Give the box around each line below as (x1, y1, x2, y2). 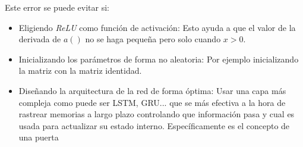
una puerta (18, 131, 59, 143)
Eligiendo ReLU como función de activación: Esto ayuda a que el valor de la (18, 21, 296, 33)
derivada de (18, 33, 61, 45)
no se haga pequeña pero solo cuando (85, 33, 221, 45)
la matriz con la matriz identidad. (18, 64, 142, 77)
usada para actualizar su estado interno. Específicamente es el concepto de (18, 119, 290, 132)
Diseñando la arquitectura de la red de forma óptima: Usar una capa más (18, 84, 286, 96)
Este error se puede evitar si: (5, 1, 109, 13)
